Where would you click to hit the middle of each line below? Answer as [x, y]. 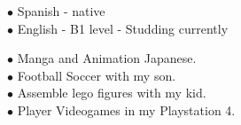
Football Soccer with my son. [97, 75]
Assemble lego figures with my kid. [112, 93]
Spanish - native [61, 11]
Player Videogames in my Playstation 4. [126, 109]
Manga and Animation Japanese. [107, 58]
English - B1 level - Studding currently [123, 28]
